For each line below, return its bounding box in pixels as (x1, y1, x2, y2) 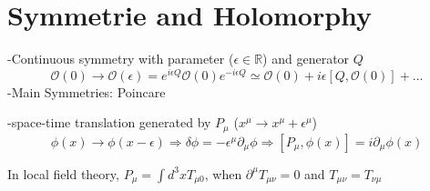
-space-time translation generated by (7, 113, 211, 132)
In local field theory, (7, 164, 119, 183)
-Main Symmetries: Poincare (7, 82, 166, 101)
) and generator (262, 49, 350, 68)
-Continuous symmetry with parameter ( (7, 49, 234, 68)
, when (204, 164, 242, 183)
